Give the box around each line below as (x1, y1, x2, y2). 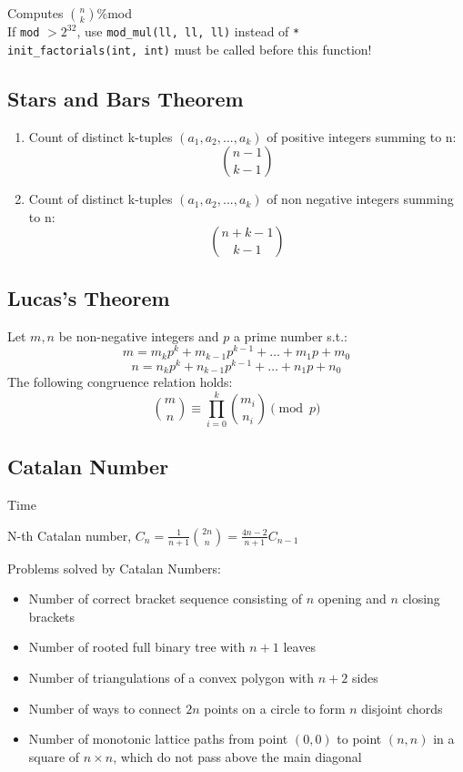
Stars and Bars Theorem (7, 84, 244, 112)
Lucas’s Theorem (7, 283, 170, 311)
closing (402, 589, 440, 608)
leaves (283, 637, 316, 656)
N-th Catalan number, (7, 525, 132, 544)
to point (337, 729, 382, 748)
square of (28, 747, 80, 766)
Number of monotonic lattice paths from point (28, 729, 288, 748)
